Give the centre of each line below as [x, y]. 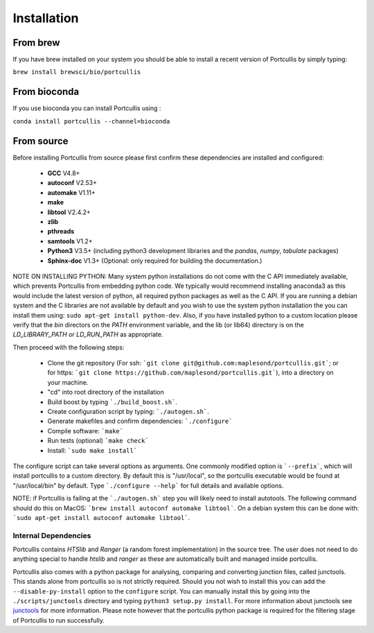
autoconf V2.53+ [72, 183]
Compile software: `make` [86, 431]
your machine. [68, 382]
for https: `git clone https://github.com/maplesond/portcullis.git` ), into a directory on [190, 373]
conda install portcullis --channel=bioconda [91, 121]
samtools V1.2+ [70, 241]
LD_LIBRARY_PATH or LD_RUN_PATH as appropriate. [88, 335]
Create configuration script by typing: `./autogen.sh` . [128, 412]
